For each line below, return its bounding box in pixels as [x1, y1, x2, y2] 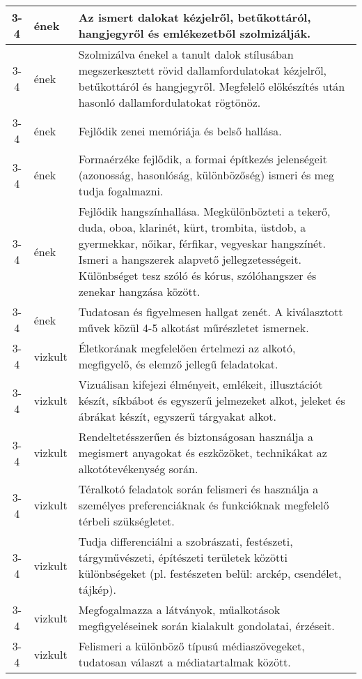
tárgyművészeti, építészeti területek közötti [78, 549, 288, 565]
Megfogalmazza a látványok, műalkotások [78, 602, 281, 618]
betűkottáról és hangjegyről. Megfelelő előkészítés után [78, 78, 345, 94]
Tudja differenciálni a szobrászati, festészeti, [78, 533, 293, 549]
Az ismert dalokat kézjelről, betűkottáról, [78, 9, 311, 25]
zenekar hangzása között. [78, 283, 200, 299]
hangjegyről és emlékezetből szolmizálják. [78, 25, 311, 41]
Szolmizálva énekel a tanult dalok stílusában [78, 46, 294, 62]
